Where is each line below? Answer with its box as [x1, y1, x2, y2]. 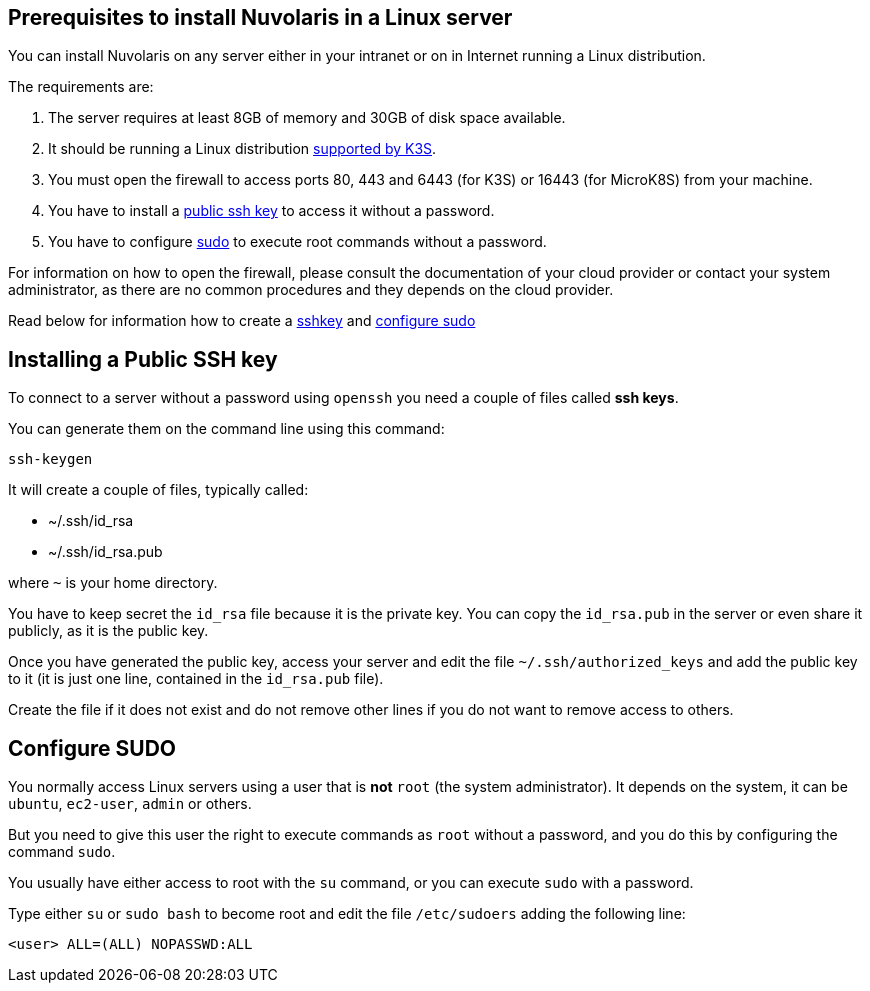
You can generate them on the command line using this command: [8, 420, 445, 438]
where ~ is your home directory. [8, 574, 218, 592]
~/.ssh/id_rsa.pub [48, 543, 163, 561]
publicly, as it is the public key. [8, 622, 209, 640]
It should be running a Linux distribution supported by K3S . [48, 140, 437, 158]
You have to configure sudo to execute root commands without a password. [48, 233, 547, 251]
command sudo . [8, 843, 116, 861]
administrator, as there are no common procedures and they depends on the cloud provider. [8, 281, 614, 299]
